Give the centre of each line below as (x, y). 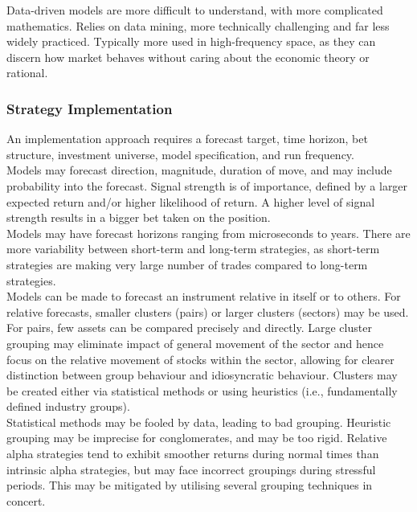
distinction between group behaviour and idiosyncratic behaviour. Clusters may (202, 375)
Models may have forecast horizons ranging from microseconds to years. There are (208, 233)
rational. (27, 73)
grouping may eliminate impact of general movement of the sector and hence (195, 343)
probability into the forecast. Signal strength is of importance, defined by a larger (207, 185)
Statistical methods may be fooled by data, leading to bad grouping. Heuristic (199, 422)
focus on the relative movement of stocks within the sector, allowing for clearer (200, 359)
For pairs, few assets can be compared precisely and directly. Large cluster (189, 328)
